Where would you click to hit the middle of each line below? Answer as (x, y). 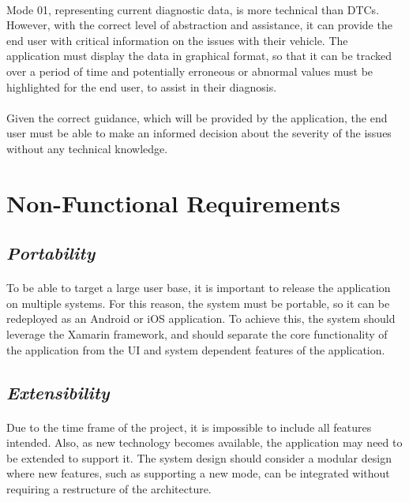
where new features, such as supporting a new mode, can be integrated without (198, 473)
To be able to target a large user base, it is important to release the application (199, 288)
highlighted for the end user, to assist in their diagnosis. (142, 86)
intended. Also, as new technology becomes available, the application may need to (204, 442)
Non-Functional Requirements (173, 202)
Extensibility (58, 392)
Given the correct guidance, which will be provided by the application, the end (197, 117)
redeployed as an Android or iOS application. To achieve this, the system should (201, 318)
